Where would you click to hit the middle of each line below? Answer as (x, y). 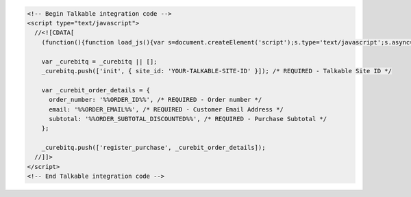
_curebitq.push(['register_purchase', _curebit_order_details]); (153, 148)
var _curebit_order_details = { (96, 90)
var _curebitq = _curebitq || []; (99, 61)
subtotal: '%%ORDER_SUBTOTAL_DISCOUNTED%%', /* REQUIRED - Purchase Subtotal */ (188, 119)
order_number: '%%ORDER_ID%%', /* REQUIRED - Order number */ (155, 100)
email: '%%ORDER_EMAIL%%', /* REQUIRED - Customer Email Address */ (166, 109)
